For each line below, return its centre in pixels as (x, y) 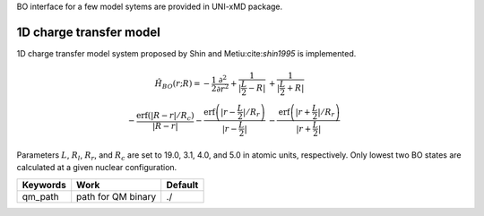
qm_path (41, 196)
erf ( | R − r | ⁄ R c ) (165, 117)
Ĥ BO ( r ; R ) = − (182, 85)
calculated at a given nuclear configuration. (97, 168)
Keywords (44, 185)
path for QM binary (117, 196)
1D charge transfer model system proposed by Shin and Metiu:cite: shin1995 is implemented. (186, 53)
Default (182, 185)
